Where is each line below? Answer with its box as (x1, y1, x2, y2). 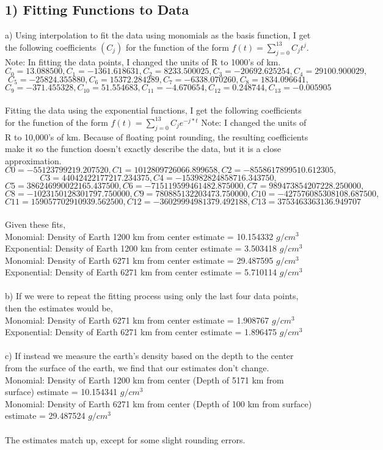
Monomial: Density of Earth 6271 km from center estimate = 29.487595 (5, 253, 274, 266)
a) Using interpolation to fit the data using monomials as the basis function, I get (5, 29, 311, 42)
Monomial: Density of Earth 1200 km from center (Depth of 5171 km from (5, 373, 284, 386)
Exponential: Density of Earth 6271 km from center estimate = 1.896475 (5, 325, 277, 338)
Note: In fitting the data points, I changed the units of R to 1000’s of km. (5, 55, 281, 68)
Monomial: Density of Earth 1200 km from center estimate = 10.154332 (5, 230, 274, 242)
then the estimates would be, (5, 302, 113, 314)
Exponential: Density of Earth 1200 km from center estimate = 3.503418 (5, 242, 277, 255)
